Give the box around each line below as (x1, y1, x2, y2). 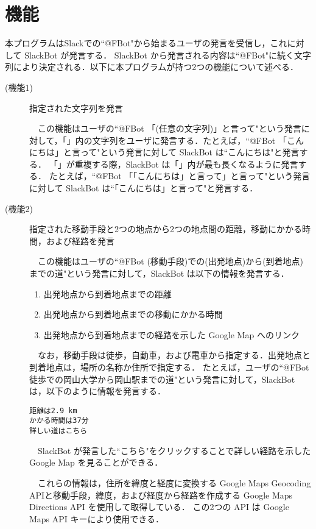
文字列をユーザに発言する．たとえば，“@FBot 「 (92, 133, 287, 146)
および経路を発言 (46, 234, 114, 247)
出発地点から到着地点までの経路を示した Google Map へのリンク (43, 328, 300, 341)
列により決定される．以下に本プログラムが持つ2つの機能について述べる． (5, 60, 298, 73)
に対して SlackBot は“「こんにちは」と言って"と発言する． (29, 182, 258, 194)
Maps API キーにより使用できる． (29, 512, 164, 525)
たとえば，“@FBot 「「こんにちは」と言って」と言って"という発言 (49, 169, 311, 182)
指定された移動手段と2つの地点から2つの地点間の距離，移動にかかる (29, 222, 302, 235)
